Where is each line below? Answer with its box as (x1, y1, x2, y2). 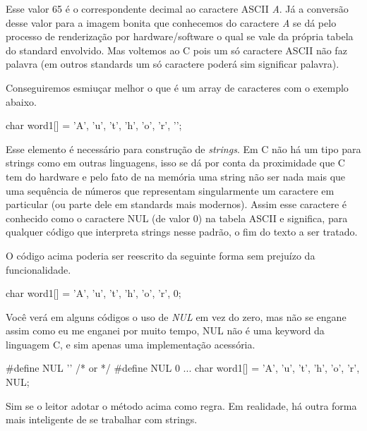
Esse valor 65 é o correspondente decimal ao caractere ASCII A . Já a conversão (6, 1, 349, 16)
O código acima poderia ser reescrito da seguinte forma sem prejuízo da (6, 248, 315, 262)
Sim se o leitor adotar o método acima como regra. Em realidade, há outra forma (6, 398, 357, 413)
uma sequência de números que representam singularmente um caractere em (6, 183, 335, 198)
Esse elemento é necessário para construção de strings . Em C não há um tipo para (6, 141, 361, 156)
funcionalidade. (6, 262, 71, 277)
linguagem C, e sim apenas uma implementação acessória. (6, 336, 255, 351)
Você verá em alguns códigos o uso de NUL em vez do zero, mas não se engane (6, 309, 347, 324)
